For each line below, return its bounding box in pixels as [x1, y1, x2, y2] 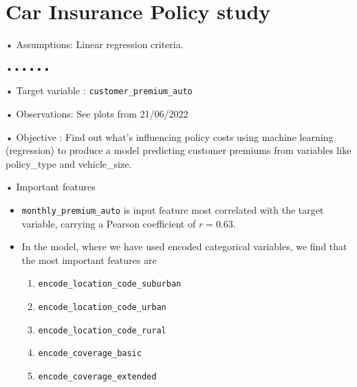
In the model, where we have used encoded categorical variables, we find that [21, 239, 347, 254]
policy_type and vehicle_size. [6, 156, 132, 170]
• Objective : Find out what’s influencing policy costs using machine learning [6, 129, 334, 144]
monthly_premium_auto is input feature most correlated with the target [21, 202, 324, 217]
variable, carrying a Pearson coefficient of [21, 216, 196, 230]
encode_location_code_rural [38, 325, 166, 335]
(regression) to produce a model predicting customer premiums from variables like [6, 143, 351, 157]
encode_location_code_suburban [38, 279, 182, 289]
